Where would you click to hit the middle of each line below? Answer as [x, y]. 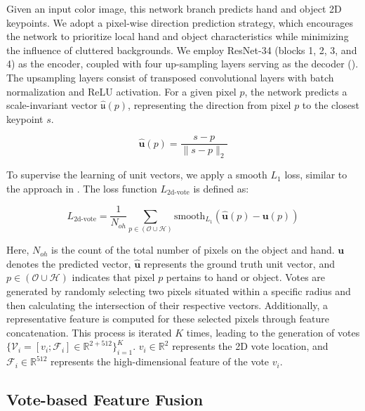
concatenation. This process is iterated [89, 332]
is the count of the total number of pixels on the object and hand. [193, 250]
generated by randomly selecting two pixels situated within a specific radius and [179, 291]
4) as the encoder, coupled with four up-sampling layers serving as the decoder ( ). [182, 64]
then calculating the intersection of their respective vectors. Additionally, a [167, 305]
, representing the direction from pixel [210, 105]
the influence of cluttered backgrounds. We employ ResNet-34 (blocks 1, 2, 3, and [182, 50]
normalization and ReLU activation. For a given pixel [121, 91]
